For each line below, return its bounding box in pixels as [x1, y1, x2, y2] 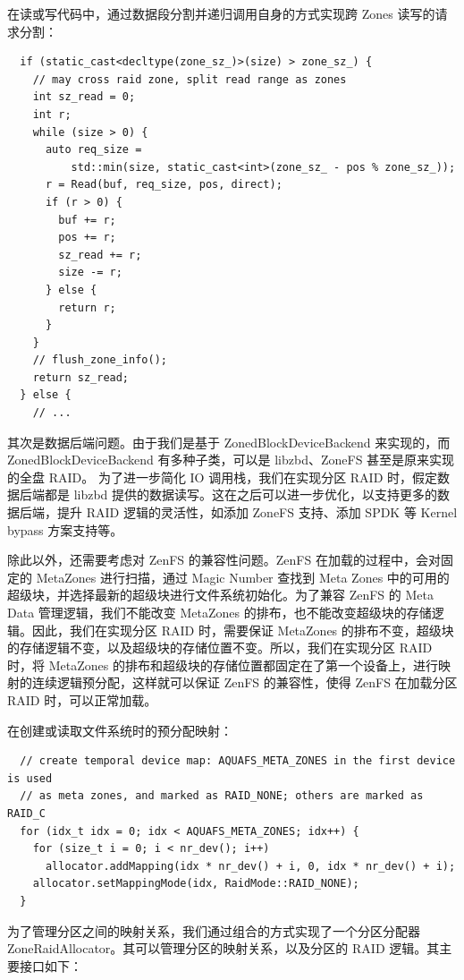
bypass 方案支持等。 [7, 520, 123, 539]
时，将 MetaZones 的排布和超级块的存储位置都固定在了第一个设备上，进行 [7, 655, 438, 674]
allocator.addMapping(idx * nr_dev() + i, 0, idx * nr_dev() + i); [45, 859, 456, 873]
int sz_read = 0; [32, 90, 136, 104]
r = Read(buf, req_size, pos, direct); [45, 178, 283, 192]
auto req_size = [45, 143, 142, 157]
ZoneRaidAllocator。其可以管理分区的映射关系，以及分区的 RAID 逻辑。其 [7, 939, 440, 958]
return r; [58, 301, 116, 314]
